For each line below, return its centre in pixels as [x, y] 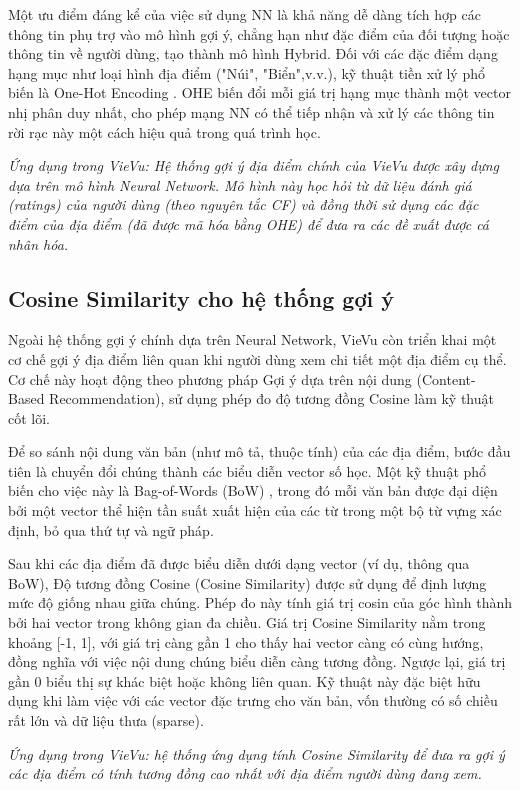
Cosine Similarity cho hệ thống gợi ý [201, 297]
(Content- [446, 378]
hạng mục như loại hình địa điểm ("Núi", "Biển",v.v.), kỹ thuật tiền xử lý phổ [246, 72]
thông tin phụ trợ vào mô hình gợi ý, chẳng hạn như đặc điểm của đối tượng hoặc [259, 33]
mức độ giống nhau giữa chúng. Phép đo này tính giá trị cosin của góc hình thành [260, 602]
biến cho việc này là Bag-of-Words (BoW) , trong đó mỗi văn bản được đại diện [253, 490]
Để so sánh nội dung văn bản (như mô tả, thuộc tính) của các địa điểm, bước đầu [259, 451]
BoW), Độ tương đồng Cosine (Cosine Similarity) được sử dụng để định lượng [247, 582]
